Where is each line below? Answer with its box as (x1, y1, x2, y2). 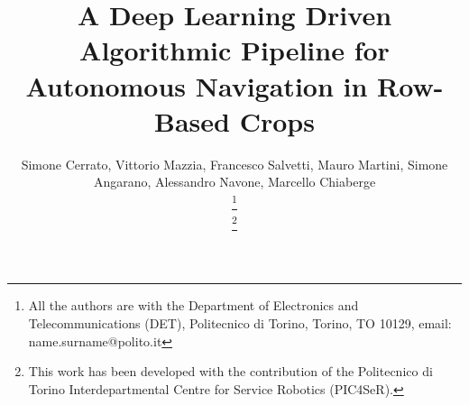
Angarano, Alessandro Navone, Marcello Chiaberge (93, 172, 376, 191)
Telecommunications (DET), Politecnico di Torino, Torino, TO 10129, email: (28, 313, 452, 332)
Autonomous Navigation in (25, 67, 368, 104)
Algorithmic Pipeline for (79, 32, 390, 69)
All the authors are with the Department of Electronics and (28, 296, 359, 315)
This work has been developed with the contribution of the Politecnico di (28, 362, 433, 381)
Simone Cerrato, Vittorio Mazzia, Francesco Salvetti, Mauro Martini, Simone (21, 154, 448, 173)
